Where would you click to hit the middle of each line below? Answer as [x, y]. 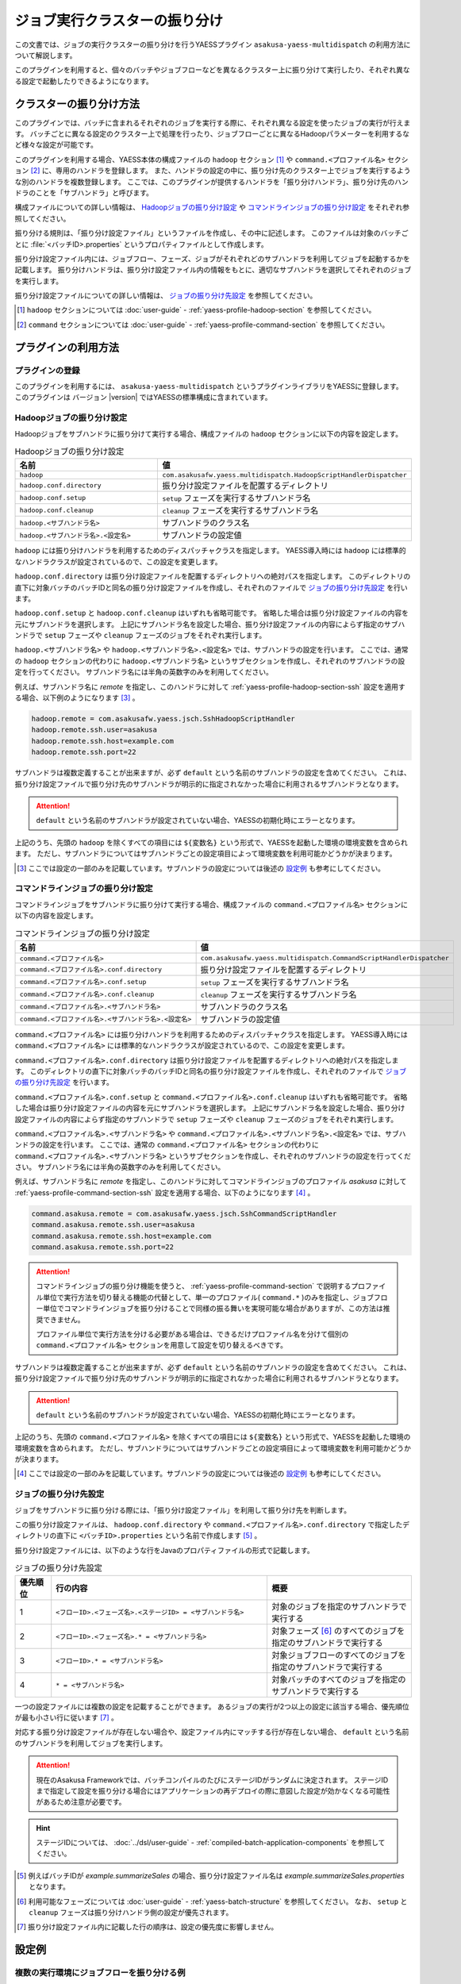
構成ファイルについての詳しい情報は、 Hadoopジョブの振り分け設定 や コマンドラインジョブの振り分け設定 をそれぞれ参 [212, 207]
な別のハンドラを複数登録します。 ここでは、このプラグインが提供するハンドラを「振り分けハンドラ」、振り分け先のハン [211, 182]
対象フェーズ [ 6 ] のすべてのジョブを [338, 1631]
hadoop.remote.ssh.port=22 [84, 752]
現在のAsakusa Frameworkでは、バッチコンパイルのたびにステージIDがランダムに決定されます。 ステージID [212, 1780]
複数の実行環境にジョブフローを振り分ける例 [100, 1973]
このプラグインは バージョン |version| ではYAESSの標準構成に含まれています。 [144, 398]
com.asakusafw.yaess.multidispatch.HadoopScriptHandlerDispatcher [285, 475]
